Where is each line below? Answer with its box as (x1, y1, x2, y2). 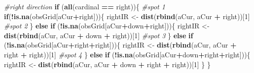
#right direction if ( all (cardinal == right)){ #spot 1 (4, 1, 165, 11)
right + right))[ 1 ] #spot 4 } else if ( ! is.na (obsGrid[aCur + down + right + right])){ (4, 49, 251, 59)
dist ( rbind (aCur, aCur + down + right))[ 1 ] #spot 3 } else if (4, 30, 193, 40)
